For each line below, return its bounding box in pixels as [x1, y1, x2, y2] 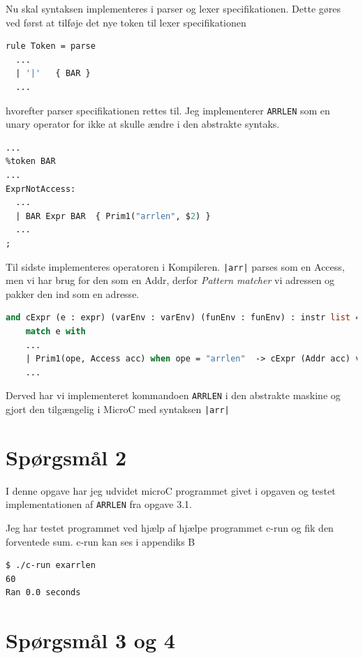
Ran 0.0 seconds [6, 588, 81, 598]
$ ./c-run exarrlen [6, 560, 96, 571]
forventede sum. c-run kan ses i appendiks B [6, 534, 195, 548]
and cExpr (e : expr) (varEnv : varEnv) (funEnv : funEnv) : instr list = [6, 313, 361, 323]
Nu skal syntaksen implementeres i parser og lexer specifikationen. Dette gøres [6, 1, 341, 15]
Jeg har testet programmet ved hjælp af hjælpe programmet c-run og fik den [6, 521, 334, 535]
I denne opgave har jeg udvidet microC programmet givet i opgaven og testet [6, 483, 336, 498]
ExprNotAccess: [6, 184, 76, 194]
